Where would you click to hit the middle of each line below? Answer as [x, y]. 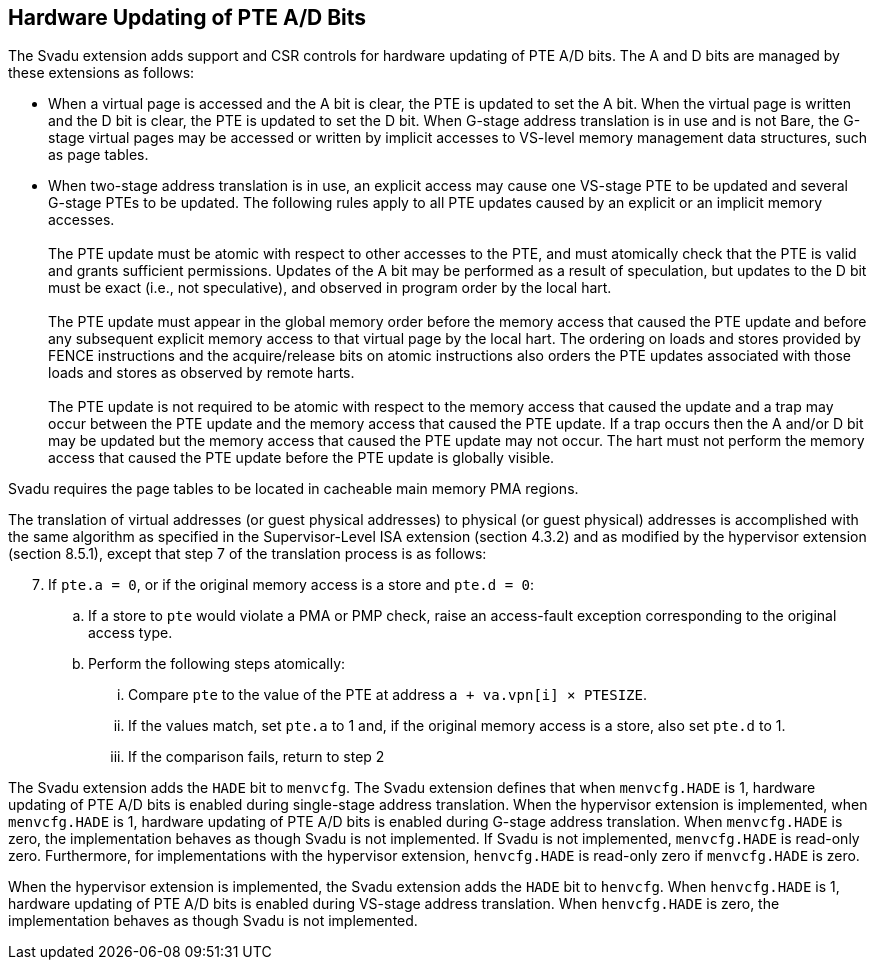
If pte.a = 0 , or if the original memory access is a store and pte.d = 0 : [291, 585]
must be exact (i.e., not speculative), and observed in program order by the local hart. [330, 288]
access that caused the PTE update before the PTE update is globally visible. [301, 458]
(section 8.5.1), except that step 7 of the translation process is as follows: [247, 554]
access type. [130, 633]
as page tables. [98, 155]
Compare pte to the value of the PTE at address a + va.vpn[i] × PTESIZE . [388, 695]
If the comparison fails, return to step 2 [256, 757]
